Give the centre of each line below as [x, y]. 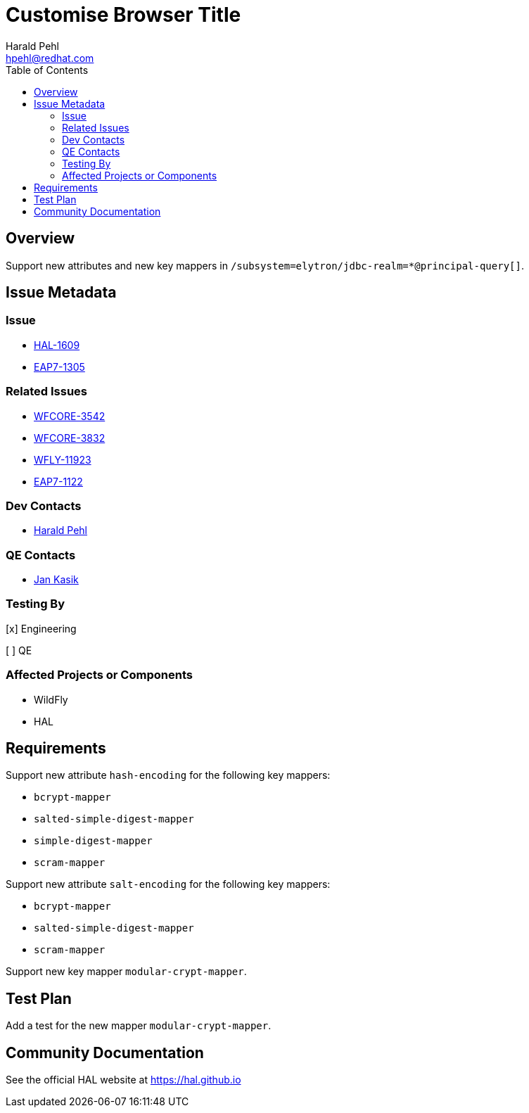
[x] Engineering [41, 628]
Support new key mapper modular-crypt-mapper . [126, 972]
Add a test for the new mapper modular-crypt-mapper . [139, 1026]
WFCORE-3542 [70, 416]
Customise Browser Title [123, 15]
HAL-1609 [57, 345]
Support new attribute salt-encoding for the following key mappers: [168, 884]
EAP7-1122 [58, 481]
